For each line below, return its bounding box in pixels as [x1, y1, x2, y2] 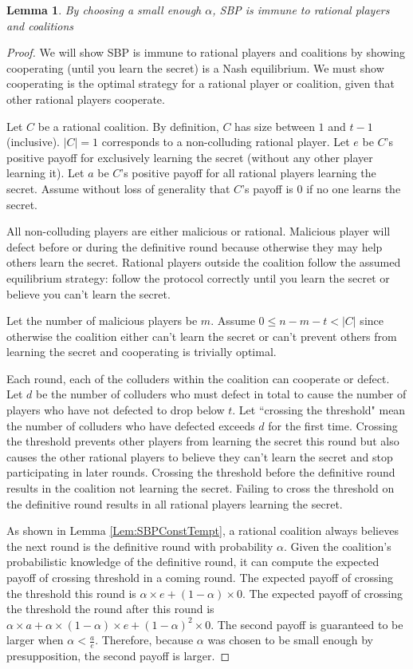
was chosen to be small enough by [207, 631, 373, 648]
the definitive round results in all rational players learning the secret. [6, 495, 343, 512]
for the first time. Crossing [268, 417, 398, 433]
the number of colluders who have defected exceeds [6, 417, 255, 433]
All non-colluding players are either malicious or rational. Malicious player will [6, 223, 391, 239]
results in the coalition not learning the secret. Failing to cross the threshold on [6, 480, 395, 497]
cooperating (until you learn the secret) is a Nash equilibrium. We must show [6, 59, 384, 76]
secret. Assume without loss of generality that [6, 180, 230, 196]
